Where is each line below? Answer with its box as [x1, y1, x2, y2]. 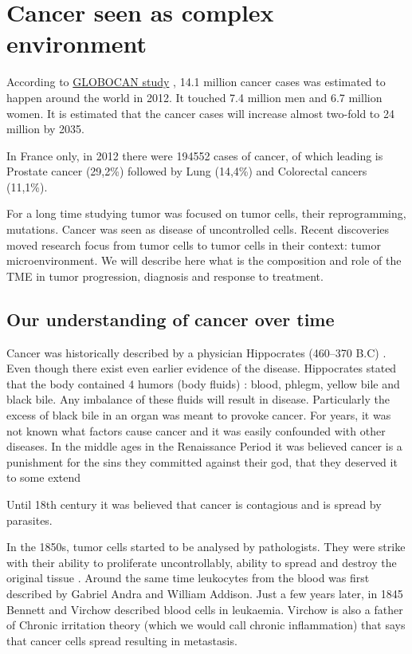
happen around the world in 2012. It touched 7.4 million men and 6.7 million [6, 89, 383, 105]
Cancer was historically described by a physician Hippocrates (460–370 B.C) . [6, 344, 386, 360]
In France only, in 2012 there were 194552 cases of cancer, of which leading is [6, 147, 383, 163]
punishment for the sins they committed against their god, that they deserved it [6, 453, 398, 470]
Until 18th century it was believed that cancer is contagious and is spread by [6, 495, 382, 512]
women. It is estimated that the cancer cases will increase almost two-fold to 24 [6, 104, 394, 121]
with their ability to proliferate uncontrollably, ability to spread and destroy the [6, 554, 397, 570]
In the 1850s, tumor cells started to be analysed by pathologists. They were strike [6, 538, 406, 555]
